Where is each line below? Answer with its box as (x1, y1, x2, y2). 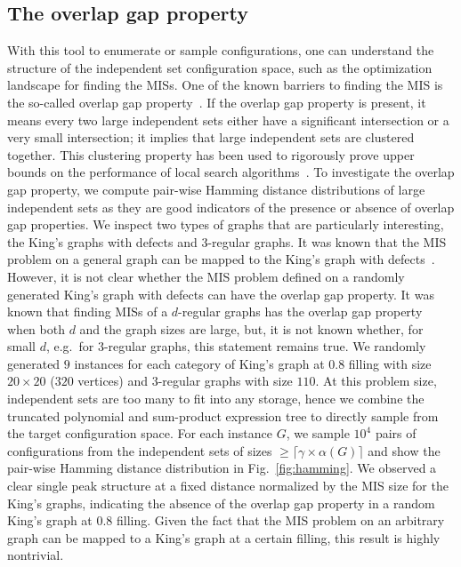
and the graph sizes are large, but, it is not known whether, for (79, 319, 424, 338)
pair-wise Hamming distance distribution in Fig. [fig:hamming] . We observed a (7, 459, 437, 477)
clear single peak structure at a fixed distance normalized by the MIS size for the (7, 476, 449, 495)
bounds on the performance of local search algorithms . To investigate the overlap (7, 163, 455, 181)
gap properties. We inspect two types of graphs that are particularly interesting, (7, 215, 444, 234)
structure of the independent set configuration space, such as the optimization (7, 58, 433, 76)
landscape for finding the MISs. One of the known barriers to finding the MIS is (7, 76, 443, 94)
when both (7, 319, 65, 338)
